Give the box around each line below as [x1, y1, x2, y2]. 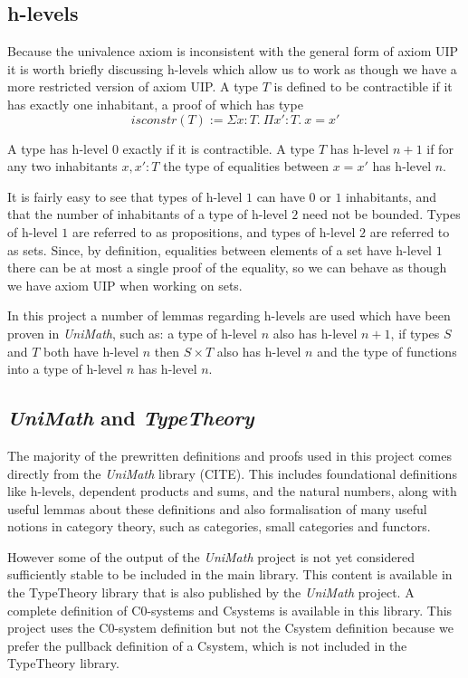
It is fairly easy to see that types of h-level [7, 186, 243, 205]
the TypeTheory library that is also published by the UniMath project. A [7, 583, 415, 602]
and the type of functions [317, 341, 457, 360]
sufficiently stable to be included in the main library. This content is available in [7, 565, 453, 584]
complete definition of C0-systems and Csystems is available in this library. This [7, 600, 453, 619]
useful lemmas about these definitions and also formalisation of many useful [7, 499, 427, 518]
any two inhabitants [7, 157, 118, 176]
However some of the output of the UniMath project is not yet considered [7, 547, 415, 566]
